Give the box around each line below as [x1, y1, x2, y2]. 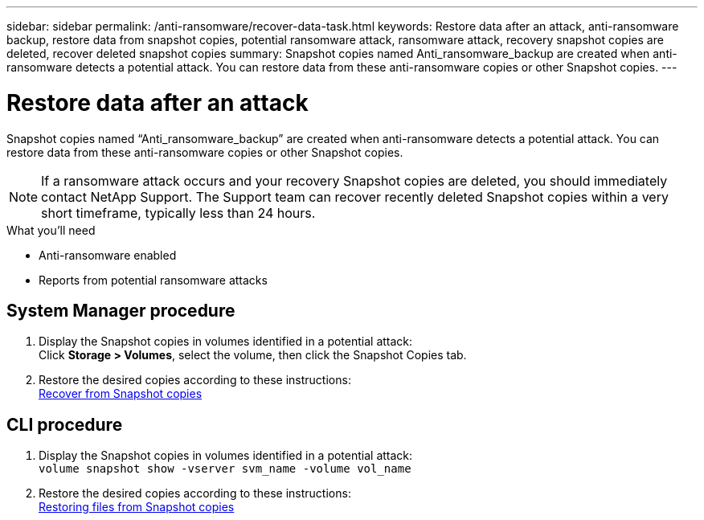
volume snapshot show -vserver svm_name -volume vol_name [39, 462, 411, 476]
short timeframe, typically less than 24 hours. [41, 204, 316, 221]
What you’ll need [6, 223, 96, 237]
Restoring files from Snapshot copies [39, 500, 235, 514]
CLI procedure [6, 414, 123, 435]
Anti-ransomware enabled [39, 248, 177, 262]
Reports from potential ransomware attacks [39, 272, 268, 287]
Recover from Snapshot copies [39, 387, 203, 401]
